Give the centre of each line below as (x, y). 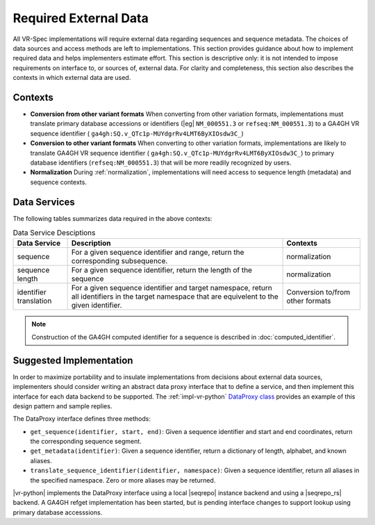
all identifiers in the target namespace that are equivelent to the (175, 297)
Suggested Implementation (73, 360)
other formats (309, 301)
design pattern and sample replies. (62, 406)
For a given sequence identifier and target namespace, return (172, 288)
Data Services (44, 202)
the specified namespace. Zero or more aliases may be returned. (123, 480)
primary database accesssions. (58, 512)
